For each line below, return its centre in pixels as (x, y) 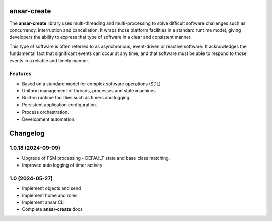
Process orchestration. (45, 112)
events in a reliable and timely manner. (49, 61)
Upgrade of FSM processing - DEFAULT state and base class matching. (96, 158)
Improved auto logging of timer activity (62, 165)
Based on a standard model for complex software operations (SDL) (91, 84)
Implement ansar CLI (43, 202)
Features (20, 74)
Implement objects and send (51, 188)
